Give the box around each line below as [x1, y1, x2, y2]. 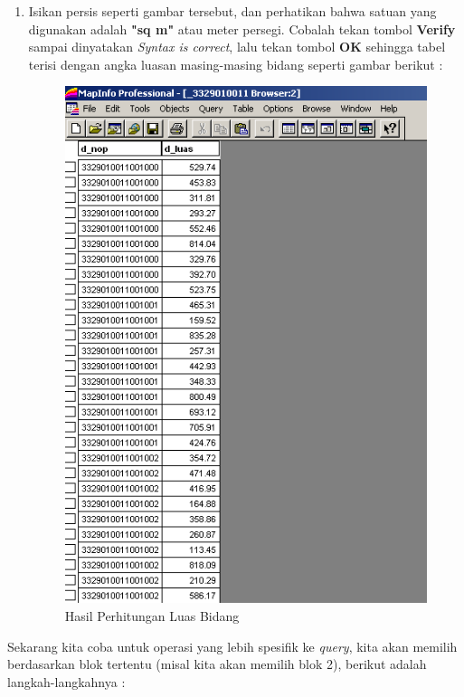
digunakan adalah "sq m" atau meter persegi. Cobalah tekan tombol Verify [28, 19, 456, 38]
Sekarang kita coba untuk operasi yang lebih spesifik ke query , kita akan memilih [7, 636, 458, 655]
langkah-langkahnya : [7, 672, 126, 691]
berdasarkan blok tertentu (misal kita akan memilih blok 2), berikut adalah [7, 654, 427, 673]
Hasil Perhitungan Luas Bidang [64, 606, 240, 625]
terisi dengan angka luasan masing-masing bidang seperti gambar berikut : [28, 54, 443, 73]
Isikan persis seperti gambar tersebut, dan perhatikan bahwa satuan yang [28, 2, 437, 20]
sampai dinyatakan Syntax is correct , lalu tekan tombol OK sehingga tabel [28, 37, 446, 56]
